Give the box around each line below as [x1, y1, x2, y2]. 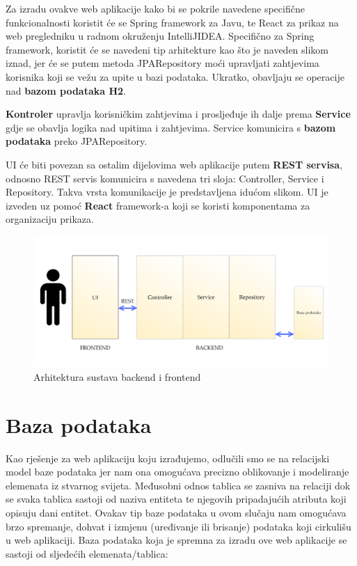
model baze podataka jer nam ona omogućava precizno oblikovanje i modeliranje [6, 464, 349, 479]
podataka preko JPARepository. [6, 134, 148, 148]
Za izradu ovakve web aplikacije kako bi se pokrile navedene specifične [6, 1, 305, 15]
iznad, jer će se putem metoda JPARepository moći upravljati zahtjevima [6, 56, 319, 70]
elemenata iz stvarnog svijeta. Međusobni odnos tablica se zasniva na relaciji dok [6, 478, 351, 492]
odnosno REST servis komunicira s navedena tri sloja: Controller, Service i [6, 171, 324, 185]
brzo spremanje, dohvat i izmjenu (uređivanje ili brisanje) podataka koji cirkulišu [6, 519, 351, 533]
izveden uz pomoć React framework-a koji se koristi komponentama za [6, 198, 310, 212]
